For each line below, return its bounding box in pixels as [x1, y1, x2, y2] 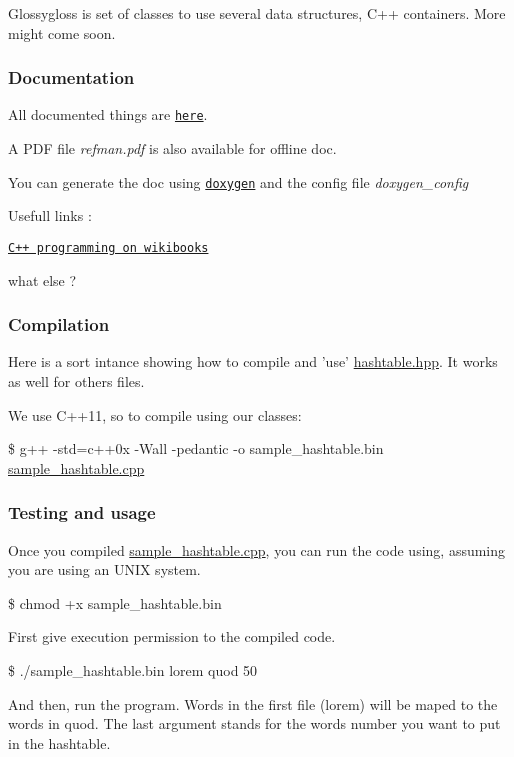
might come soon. [8, 22, 116, 43]
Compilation [8, 312, 110, 337]
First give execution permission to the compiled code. [8, 626, 336, 647]
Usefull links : [8, 205, 92, 226]
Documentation [8, 65, 135, 90]
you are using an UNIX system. [8, 559, 201, 580]
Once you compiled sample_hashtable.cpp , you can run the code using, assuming [8, 539, 506, 560]
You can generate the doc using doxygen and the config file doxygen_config [8, 171, 469, 192]
